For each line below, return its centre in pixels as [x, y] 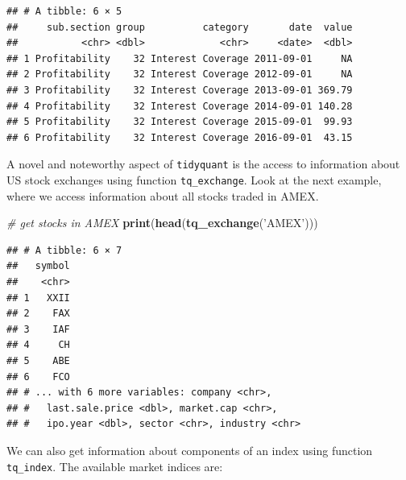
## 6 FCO [38, 377]
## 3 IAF [38, 329]
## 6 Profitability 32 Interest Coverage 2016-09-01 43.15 [180, 137]
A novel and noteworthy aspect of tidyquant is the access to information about [203, 164]
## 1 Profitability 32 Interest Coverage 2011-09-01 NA [180, 58]
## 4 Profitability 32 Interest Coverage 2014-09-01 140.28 [180, 106]
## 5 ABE [38, 361]
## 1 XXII [38, 298]
